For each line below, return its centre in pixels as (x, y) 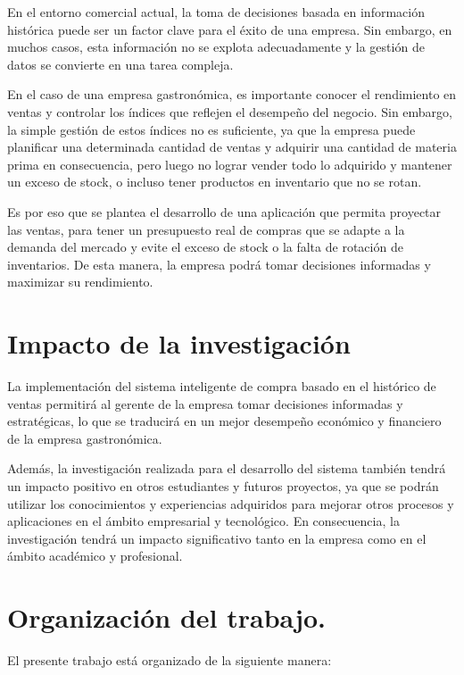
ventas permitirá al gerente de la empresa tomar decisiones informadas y (205, 403)
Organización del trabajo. (167, 617)
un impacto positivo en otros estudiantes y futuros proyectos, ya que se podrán (223, 486)
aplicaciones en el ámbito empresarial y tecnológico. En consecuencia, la (203, 521)
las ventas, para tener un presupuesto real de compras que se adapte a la (206, 229)
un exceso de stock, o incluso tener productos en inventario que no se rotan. (215, 182)
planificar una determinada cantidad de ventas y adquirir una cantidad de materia (232, 147)
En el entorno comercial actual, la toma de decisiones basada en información (216, 12)
